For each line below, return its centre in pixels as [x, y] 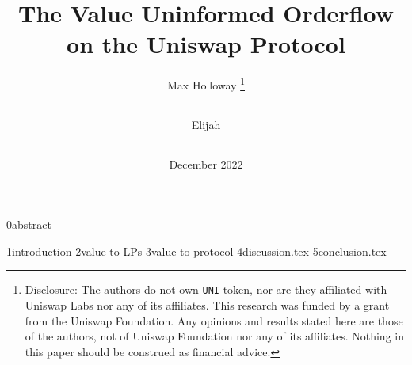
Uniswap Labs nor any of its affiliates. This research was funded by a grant [207, 304]
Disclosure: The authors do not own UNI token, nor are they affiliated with [206, 289]
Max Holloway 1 [206, 84]
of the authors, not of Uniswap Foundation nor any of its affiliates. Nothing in [214, 336]
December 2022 [206, 164]
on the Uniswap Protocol [206, 44]
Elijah [206, 125]
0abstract [29, 224]
